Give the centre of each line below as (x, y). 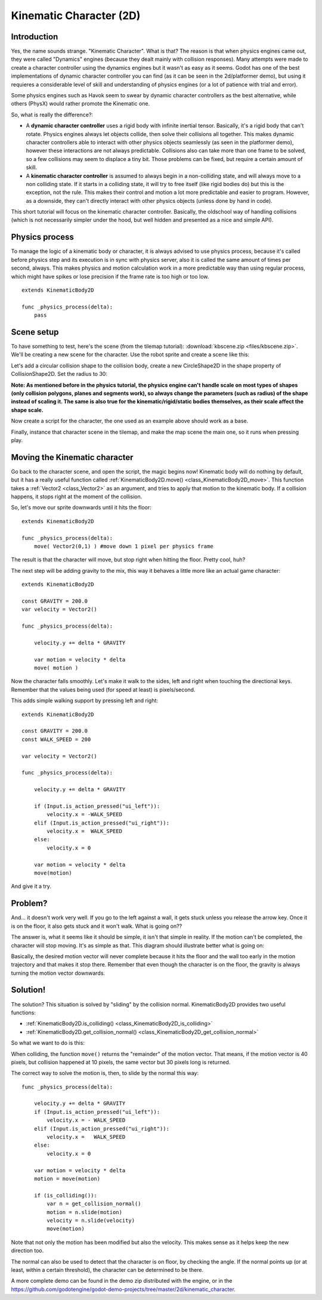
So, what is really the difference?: (52, 115)
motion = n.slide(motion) (84, 1212)
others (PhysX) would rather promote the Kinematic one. (80, 104)
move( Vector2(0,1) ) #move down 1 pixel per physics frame (124, 546)
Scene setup (35, 332)
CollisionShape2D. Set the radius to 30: (59, 374)
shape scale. (27, 410)
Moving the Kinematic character (72, 457)
